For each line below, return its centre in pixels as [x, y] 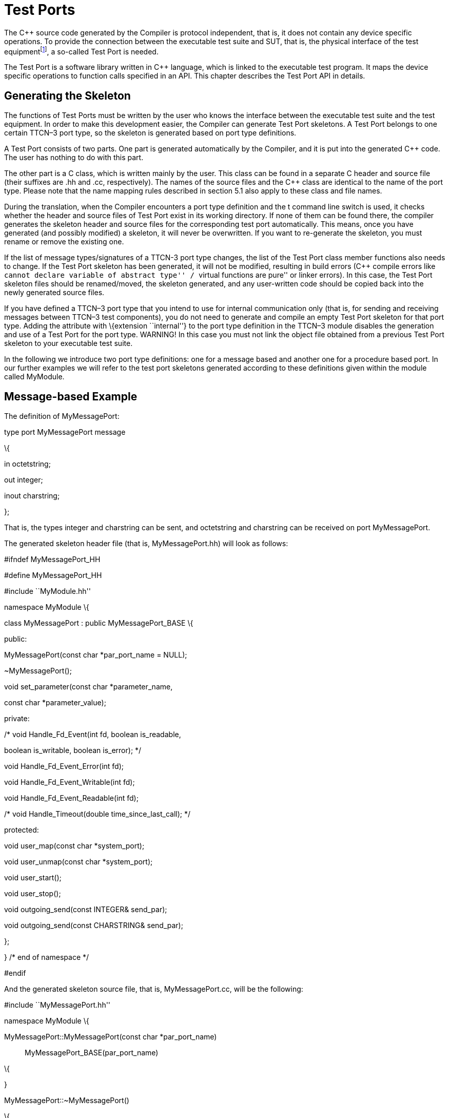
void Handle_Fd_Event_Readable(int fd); [71, 798]
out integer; [24, 480]
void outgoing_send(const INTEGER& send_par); [86, 910]
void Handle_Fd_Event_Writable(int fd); [70, 782]
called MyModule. [34, 377]
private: [17, 719]
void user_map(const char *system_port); [74, 846]
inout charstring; [32, 496]
